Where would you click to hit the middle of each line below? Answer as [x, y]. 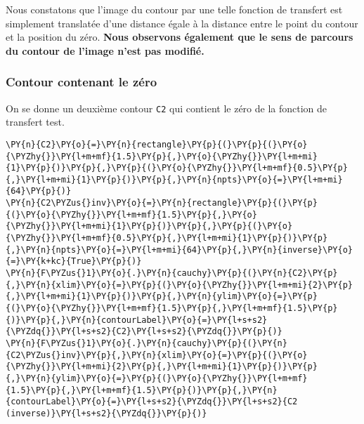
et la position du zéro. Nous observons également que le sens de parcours [180, 37]
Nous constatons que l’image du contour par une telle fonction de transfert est [174, 9]
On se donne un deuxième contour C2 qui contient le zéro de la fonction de [167, 108]
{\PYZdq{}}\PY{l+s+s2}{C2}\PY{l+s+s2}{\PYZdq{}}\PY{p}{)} [144, 332]
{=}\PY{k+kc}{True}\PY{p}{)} [74, 261]
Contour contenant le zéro [82, 82]
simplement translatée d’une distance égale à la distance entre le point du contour [182, 23]
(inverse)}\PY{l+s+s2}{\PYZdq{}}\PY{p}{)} [106, 413]
